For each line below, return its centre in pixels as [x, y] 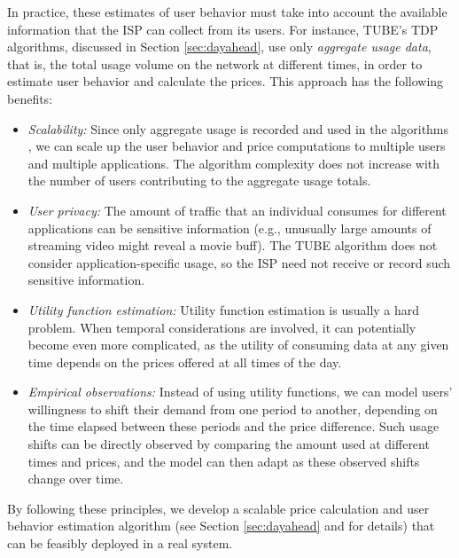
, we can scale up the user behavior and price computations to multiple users [237, 146]
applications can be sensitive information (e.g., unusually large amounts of [229, 228]
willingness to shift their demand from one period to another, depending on [233, 409]
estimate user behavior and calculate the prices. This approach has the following [226, 81]
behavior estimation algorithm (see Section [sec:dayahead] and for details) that [221, 526]
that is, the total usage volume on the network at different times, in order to [215, 63]
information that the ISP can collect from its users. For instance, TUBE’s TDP [223, 29]
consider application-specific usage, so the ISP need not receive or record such [239, 262]
